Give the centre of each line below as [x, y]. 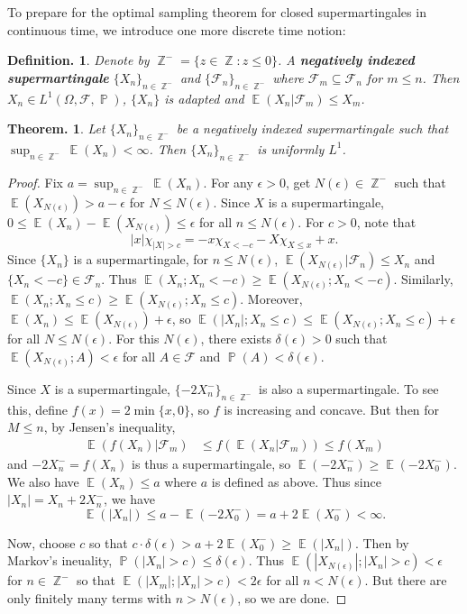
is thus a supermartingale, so [211, 464]
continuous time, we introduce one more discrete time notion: [177, 29]
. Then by [382, 542]
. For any [228, 182]
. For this [134, 339]
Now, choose [41, 542]
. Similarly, [423, 279]
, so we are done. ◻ [292, 598]
